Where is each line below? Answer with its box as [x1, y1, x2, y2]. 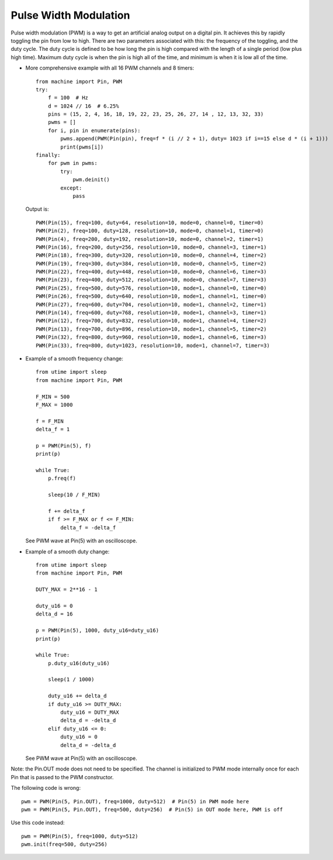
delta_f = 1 [36, 426, 70, 433]
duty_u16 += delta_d [47, 693, 107, 699]
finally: [36, 152, 61, 159]
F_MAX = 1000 [36, 401, 73, 408]
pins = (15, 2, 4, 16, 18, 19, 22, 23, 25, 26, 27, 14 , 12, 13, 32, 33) [47, 111, 264, 118]
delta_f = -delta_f [60, 524, 116, 531]
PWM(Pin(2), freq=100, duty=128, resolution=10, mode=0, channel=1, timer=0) [36, 228, 264, 234]
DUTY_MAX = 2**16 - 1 [36, 586, 98, 593]
